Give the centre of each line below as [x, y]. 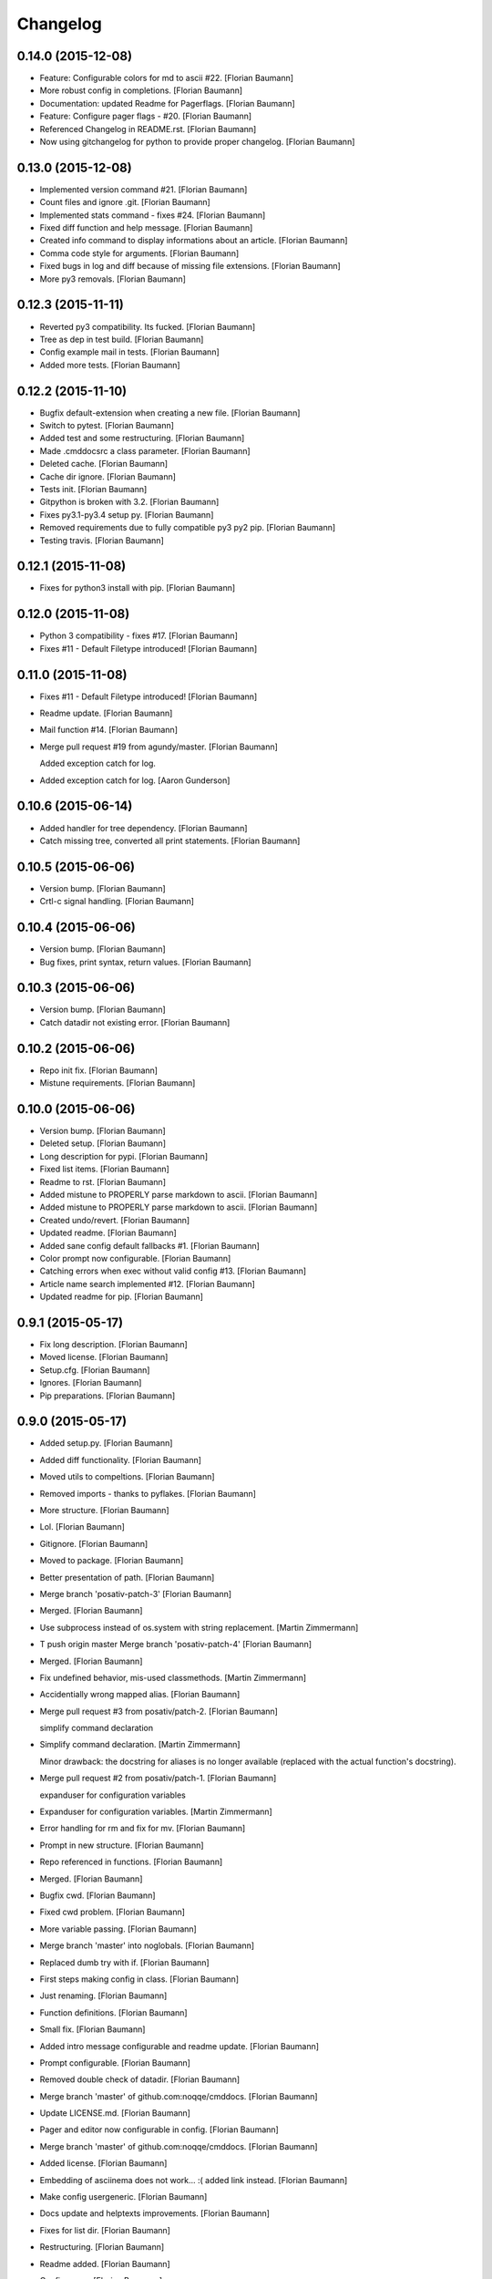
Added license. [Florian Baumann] [103, 2163]
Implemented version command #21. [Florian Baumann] [143, 189]
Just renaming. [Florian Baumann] [103, 1995]
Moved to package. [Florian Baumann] [112, 1561]
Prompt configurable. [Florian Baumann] [115, 2062]
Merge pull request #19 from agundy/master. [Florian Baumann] [159, 747]
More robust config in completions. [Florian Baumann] [141, 90]
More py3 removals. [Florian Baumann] [113, 279]
